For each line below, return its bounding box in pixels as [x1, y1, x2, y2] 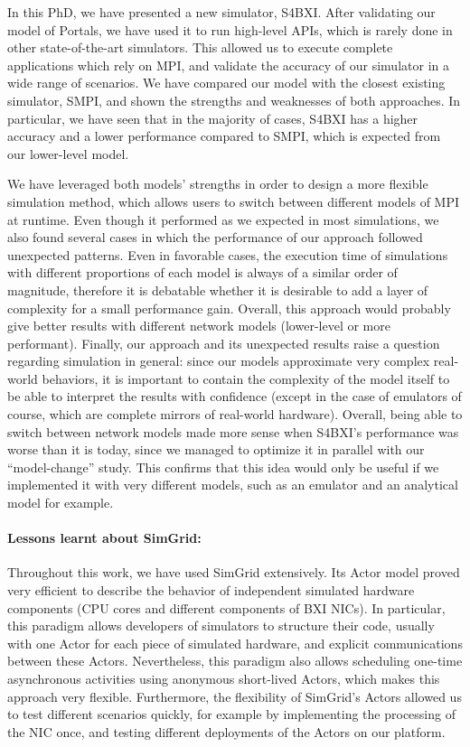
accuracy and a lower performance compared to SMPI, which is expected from [7, 126, 441, 145]
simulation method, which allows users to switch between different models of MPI [7, 191, 460, 210]
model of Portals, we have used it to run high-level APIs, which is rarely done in [7, 20, 453, 39]
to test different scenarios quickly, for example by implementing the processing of [7, 705, 456, 724]
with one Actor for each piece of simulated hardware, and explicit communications [7, 633, 463, 652]
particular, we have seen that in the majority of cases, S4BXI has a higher [7, 108, 418, 127]
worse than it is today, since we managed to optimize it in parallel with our [7, 440, 425, 459]
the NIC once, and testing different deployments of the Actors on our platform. [7, 722, 446, 741]
